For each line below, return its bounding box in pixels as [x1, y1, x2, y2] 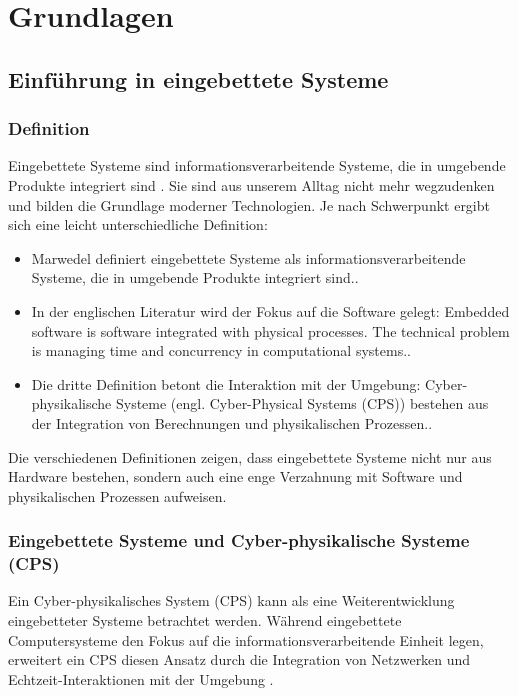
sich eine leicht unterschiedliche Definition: [8, 214, 268, 235]
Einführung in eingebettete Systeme [8, 63, 389, 94]
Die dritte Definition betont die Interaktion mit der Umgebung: [31, 373, 421, 394]
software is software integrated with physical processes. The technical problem [31, 320, 510, 341]
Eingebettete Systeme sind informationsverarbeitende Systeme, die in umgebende [8, 155, 506, 176]
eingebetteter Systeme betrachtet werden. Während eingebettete [8, 610, 402, 631]
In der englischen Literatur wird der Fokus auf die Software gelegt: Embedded [31, 300, 510, 321]
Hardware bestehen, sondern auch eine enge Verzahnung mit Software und [8, 466, 463, 487]
